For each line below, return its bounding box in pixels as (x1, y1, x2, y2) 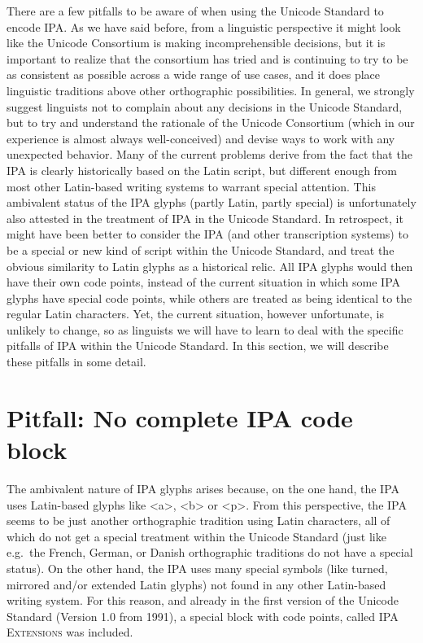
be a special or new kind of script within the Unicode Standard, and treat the (7, 241, 395, 258)
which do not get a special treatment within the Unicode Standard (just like (7, 527, 386, 545)
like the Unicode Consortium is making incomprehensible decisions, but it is (7, 34, 386, 51)
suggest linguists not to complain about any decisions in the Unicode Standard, (7, 98, 403, 115)
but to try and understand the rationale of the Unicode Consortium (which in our (7, 114, 415, 131)
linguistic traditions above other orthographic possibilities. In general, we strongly (7, 81, 415, 98)
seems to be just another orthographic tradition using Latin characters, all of (7, 512, 390, 529)
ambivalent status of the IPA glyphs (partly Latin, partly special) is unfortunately (7, 194, 416, 211)
